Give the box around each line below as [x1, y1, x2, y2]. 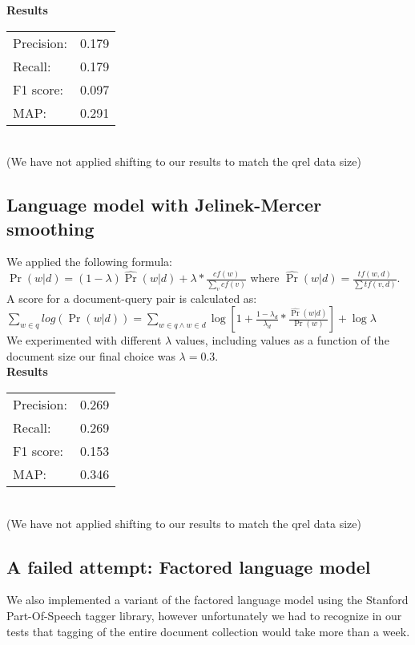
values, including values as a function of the [175, 332, 389, 349]
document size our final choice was [6, 347, 175, 364]
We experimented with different [6, 332, 162, 349]
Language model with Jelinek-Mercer [6, 192, 322, 217]
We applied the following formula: [6, 253, 172, 270]
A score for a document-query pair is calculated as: [6, 289, 257, 306]
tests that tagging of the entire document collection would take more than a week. [6, 623, 410, 639]
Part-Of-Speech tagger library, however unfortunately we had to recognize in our [6, 607, 402, 623]
